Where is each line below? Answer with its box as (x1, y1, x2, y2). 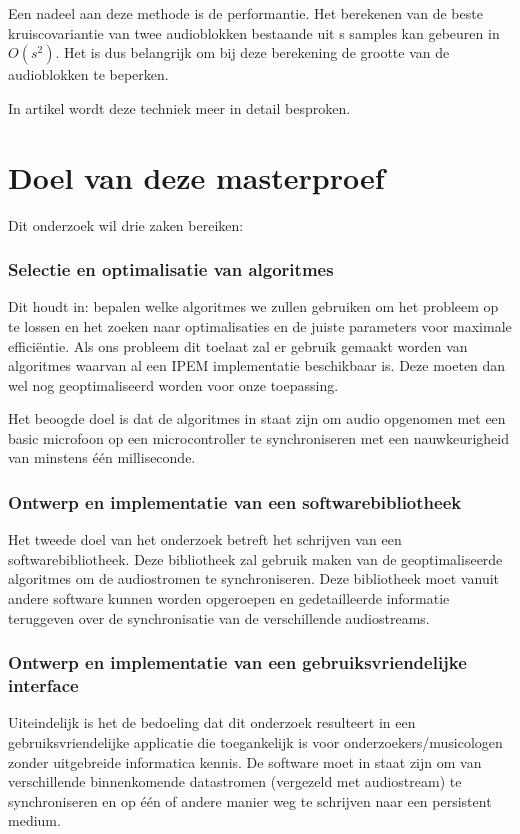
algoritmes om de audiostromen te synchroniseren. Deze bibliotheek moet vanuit (8, 568, 500, 589)
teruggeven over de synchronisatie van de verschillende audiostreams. (8, 607, 430, 628)
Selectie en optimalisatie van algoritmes (8, 257, 334, 282)
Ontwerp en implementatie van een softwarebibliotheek (8, 489, 462, 514)
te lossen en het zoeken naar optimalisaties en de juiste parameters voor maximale (8, 315, 512, 336)
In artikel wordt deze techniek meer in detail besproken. (8, 97, 351, 118)
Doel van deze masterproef (8, 156, 385, 197)
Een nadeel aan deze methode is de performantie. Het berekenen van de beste (8, 3, 483, 23)
